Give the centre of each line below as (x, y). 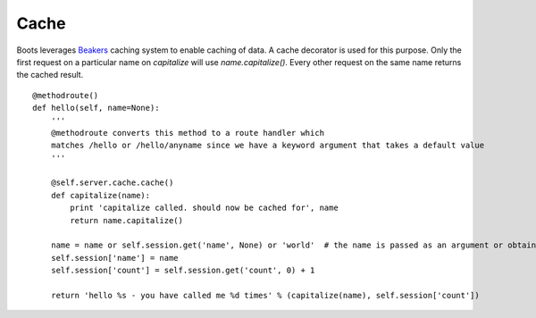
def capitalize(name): (100, 195)
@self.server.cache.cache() (112, 183)
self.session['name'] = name (114, 258)
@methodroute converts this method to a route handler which (188, 133)
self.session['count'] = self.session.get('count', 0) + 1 (183, 271)
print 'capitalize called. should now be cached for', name (204, 208)
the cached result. (50, 75)
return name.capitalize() (126, 220)
